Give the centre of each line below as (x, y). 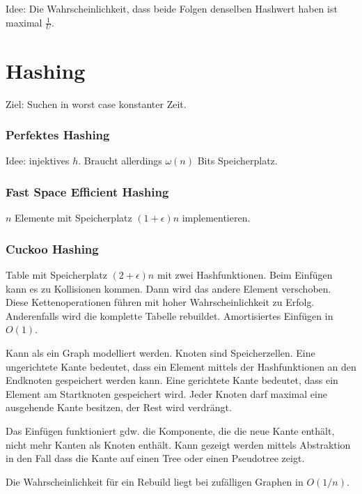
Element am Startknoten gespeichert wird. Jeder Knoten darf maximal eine (166, 393)
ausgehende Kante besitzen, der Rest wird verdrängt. (119, 407)
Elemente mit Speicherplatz (73, 218)
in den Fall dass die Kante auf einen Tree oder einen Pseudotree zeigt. (155, 458)
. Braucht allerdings (120, 161)
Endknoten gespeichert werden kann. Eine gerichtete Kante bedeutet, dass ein (172, 380)
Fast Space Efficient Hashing (87, 191)
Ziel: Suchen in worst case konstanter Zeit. (96, 103)
